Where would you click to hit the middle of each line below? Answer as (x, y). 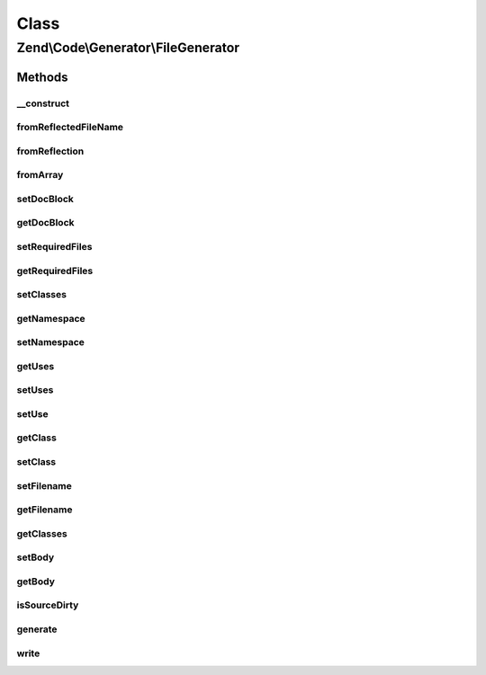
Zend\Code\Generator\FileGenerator (128, 48)
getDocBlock (45, 223)
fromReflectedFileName (70, 128)
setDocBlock (45, 199)
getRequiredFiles (55, 271)
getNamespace (51, 318)
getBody (36, 582)
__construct (43, 103)
